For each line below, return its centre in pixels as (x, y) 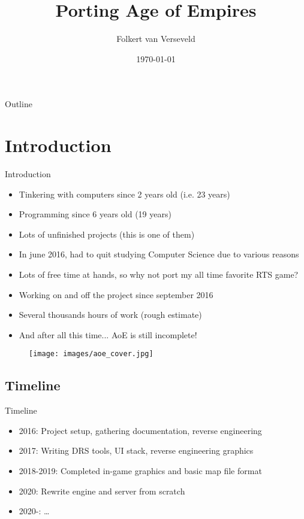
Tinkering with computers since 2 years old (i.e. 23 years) (124, 194)
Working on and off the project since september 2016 (116, 294)
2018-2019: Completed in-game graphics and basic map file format (140, 471)
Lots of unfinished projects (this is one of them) (107, 234)
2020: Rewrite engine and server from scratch (102, 491)
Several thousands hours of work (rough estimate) (110, 315)
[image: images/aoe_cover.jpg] (91, 354)
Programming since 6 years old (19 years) (95, 214)
